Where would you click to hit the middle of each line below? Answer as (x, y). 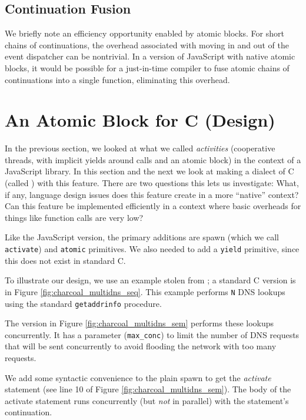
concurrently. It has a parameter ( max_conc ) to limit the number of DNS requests (152, 334)
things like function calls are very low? (74, 217)
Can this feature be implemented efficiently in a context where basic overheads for (153, 206)
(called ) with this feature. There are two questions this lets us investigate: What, (152, 183)
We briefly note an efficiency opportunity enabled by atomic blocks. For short (144, 33)
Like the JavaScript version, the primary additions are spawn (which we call (142, 237)
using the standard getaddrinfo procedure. (83, 303)
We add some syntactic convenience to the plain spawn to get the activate (138, 377)
